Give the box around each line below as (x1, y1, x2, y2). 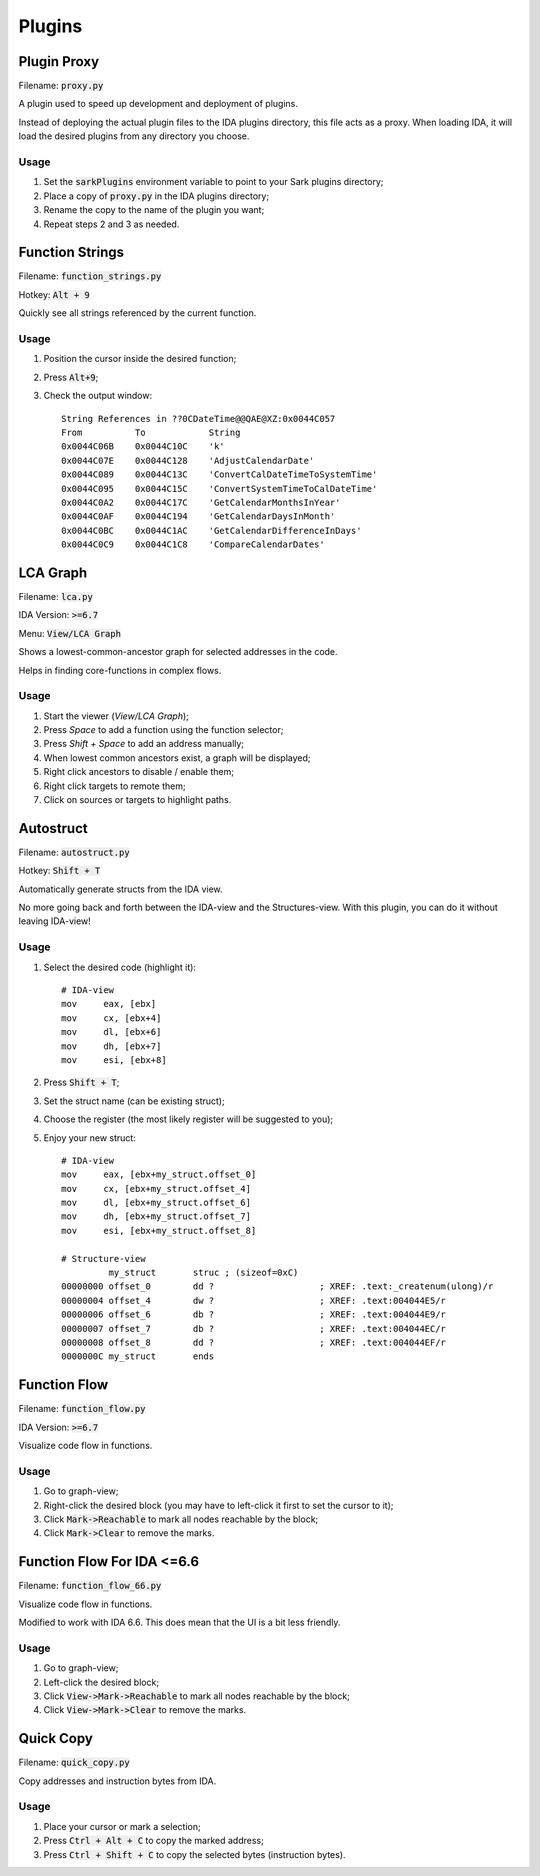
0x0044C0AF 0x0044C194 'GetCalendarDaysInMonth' (61, 511, 336, 522)
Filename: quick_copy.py (18, 1756, 130, 1769)
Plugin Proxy (18, 53, 100, 70)
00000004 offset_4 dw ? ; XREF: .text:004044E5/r (61, 1295, 447, 1306)
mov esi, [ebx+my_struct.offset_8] (61, 1225, 257, 1236)
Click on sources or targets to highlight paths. (43, 794, 232, 806)
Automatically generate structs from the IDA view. (18, 883, 224, 895)
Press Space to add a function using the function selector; (43, 724, 284, 736)
